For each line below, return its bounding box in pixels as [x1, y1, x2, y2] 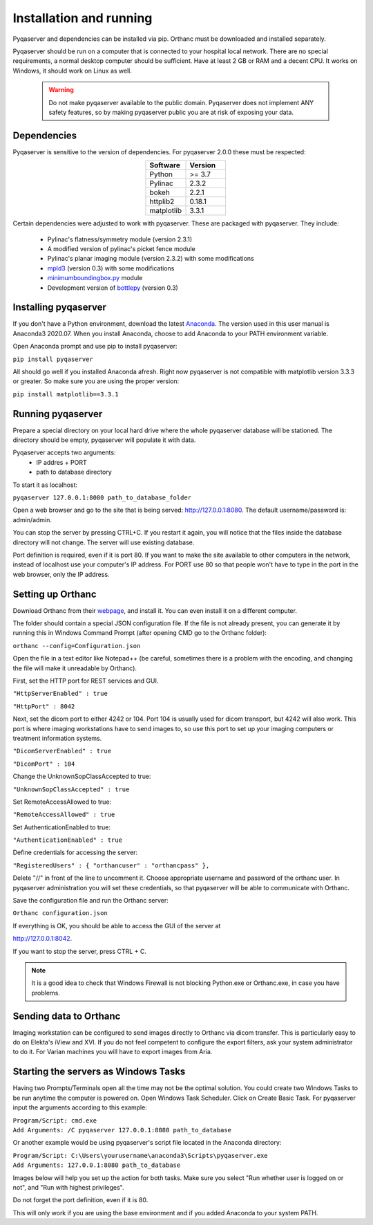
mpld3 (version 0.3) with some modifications [47, 264, 175, 273]
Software [149, 160, 181, 170]
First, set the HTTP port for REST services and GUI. [12, 676, 159, 685]
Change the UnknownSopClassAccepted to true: [12, 772, 151, 781]
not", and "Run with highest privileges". [12, 1183, 124, 1191]
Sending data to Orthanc [12, 1010, 121, 1022]
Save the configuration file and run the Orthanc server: [12, 896, 169, 905]
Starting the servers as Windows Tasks [12, 1066, 186, 1078]
